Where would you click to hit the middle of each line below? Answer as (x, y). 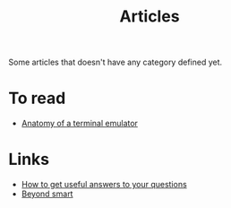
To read (37, 98)
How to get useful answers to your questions (104, 185)
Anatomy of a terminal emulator (79, 124)
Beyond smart (47, 194)
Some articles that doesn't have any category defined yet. (115, 62)
